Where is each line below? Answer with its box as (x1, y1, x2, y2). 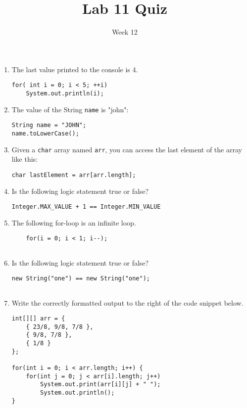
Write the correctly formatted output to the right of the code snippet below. (11, 297, 244, 308)
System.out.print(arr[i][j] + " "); (40, 381, 161, 388)
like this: (11, 154, 38, 164)
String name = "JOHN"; (11, 122, 87, 129)
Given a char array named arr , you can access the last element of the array (11, 144, 242, 154)
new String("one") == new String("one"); (11, 275, 150, 282)
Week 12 (112, 27, 138, 37)
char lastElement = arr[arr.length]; (11, 171, 136, 179)
